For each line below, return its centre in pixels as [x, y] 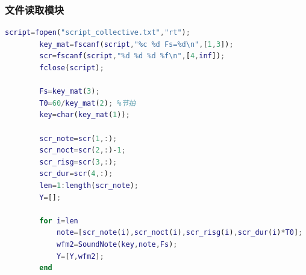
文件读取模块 [35, 9]
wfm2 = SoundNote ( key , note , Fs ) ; [117, 244]
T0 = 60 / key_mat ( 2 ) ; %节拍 [88, 103]
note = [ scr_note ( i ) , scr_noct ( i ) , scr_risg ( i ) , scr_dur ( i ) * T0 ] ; [180, 233]
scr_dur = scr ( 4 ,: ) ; [76, 174]
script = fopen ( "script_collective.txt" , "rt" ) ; [98, 33]
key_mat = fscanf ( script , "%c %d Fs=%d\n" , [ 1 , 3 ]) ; [136, 44]
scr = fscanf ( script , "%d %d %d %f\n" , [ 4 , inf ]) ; [132, 56]
